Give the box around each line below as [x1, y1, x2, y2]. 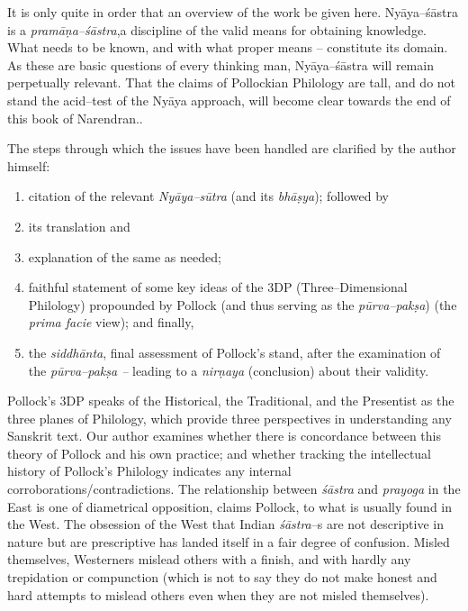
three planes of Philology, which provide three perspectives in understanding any [7, 408, 452, 427]
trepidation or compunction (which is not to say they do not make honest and [7, 568, 437, 587]
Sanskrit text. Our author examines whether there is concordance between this [7, 426, 441, 445]
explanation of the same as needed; [28, 247, 221, 266]
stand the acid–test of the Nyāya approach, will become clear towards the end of [7, 90, 451, 109]
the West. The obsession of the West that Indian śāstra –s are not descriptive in [7, 515, 444, 533]
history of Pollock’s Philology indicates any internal [7, 461, 292, 480]
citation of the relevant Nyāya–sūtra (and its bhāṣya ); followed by [28, 187, 389, 205]
